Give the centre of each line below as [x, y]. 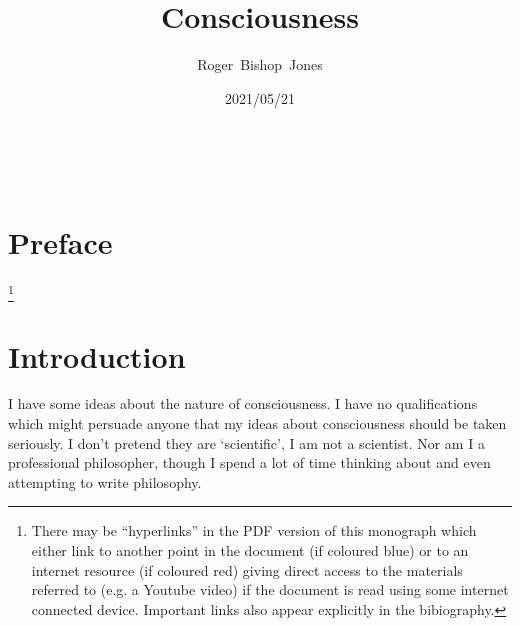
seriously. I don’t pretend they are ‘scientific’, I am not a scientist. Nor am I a [246, 442]
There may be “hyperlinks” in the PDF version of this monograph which [254, 530]
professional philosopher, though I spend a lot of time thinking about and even [249, 462]
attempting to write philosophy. [105, 481]
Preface [60, 242]
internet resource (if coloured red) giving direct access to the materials [247, 569]
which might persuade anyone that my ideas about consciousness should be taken [257, 423]
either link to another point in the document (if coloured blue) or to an [250, 550]
